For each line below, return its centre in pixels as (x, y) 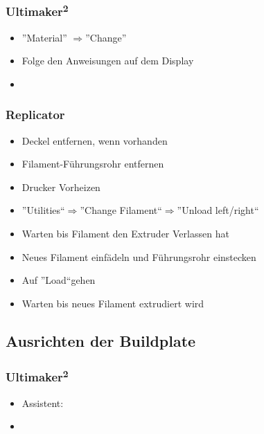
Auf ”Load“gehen (59, 280)
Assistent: (43, 403)
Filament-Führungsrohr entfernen (93, 164)
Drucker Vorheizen (61, 187)
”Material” (44, 37)
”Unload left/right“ (218, 210)
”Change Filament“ (121, 210)
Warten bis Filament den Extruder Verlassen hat (125, 234)
